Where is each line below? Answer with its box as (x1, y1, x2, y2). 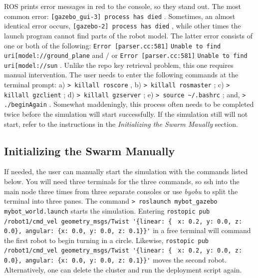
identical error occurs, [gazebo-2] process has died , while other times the (4, 20, 241, 31)
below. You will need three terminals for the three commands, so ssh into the (4, 176, 240, 187)
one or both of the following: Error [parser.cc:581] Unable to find (4, 40, 221, 50)
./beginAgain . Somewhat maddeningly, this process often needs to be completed (4, 99, 254, 109)
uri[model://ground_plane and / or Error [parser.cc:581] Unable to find (4, 50, 248, 60)
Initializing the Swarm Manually (4, 143, 175, 158)
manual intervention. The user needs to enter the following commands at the (4, 69, 239, 80)
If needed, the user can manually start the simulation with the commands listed (4, 166, 248, 177)
